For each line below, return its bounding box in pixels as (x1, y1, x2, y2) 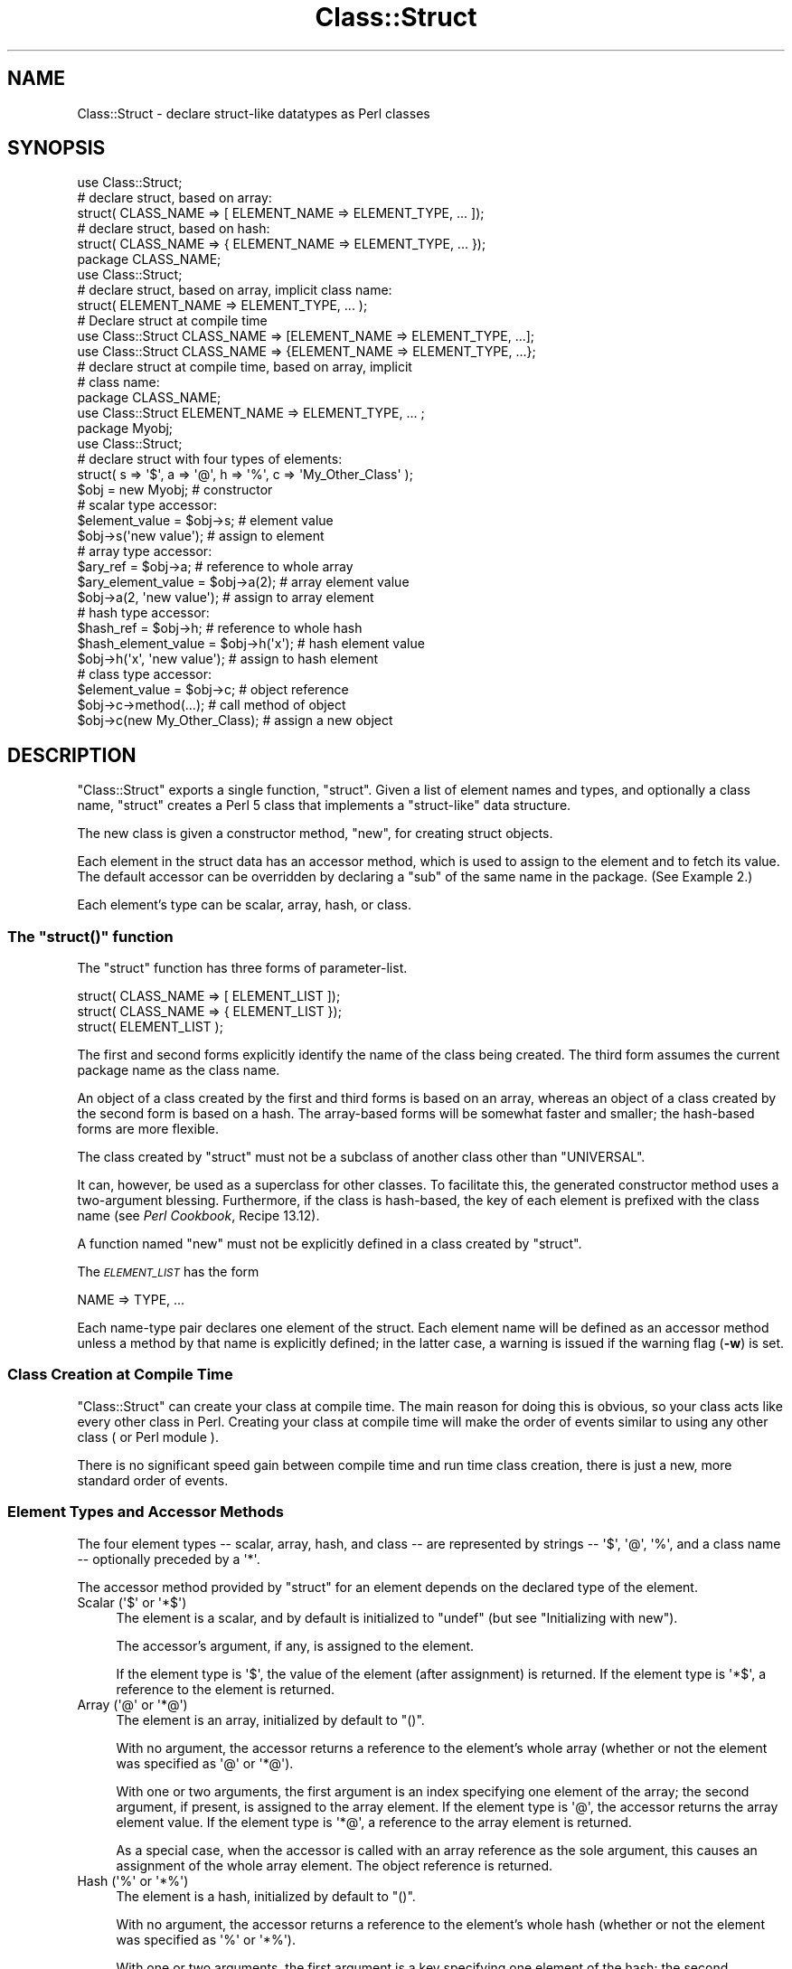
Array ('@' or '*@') (77, 1696, 188, 1712)
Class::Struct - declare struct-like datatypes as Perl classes (77, 105, 430, 121)
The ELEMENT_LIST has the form (77, 1264, 259, 1280)
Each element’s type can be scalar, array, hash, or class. (77, 897, 411, 913)
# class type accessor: (77, 666, 212, 683)
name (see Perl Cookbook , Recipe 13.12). (77, 1208, 320, 1224)
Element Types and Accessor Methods (7, 1503, 284, 1521)
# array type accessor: (77, 543, 212, 560)
